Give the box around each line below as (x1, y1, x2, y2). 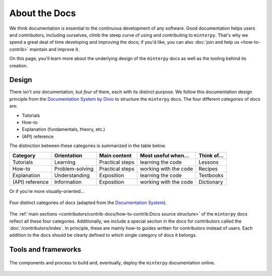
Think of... (198, 152, 224, 159)
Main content (99, 152, 132, 159)
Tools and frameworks (9, 245, 82, 254)
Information (54, 178, 82, 185)
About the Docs (9, 8, 76, 19)
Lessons (198, 159, 219, 166)
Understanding (54, 172, 90, 179)
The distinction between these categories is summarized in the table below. (9, 143, 166, 149)
